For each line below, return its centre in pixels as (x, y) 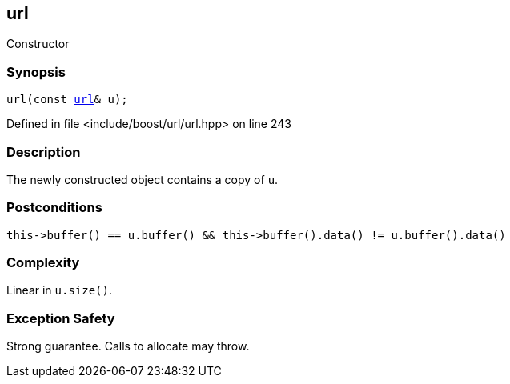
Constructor (38, 44)
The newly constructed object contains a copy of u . (143, 179)
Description (44, 152)
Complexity (43, 263)
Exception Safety (61, 318)
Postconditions (54, 208)
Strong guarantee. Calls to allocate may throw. (128, 346)
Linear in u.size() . (60, 290)
